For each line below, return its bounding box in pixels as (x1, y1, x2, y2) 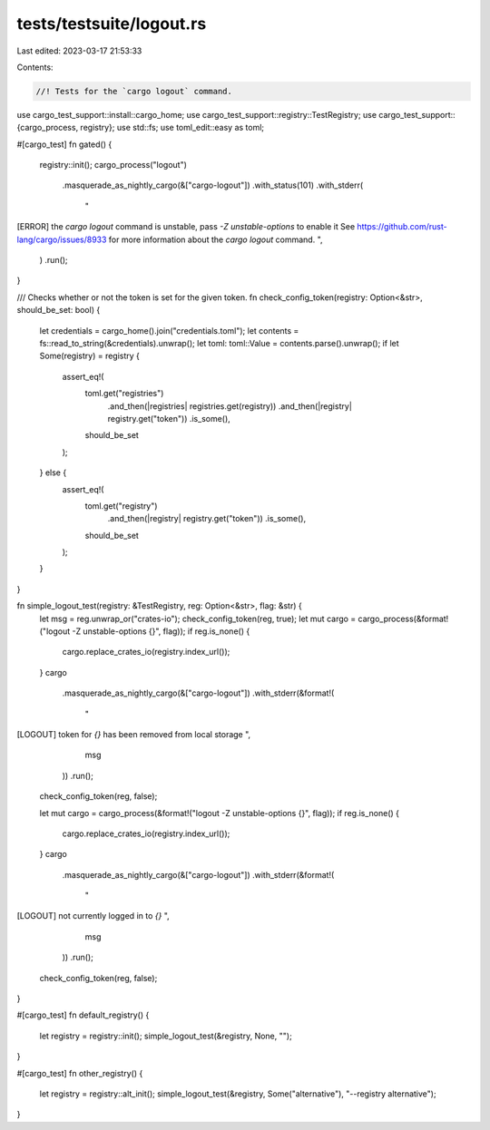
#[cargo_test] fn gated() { (16, 139, 113, 150)
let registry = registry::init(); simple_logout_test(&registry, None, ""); (39, 1030, 292, 1041)
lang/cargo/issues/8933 (16, 234, 107, 245)
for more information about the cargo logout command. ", (108, 234, 323, 245)
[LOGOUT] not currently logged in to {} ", (16, 911, 170, 921)
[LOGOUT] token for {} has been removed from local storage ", (16, 728, 251, 739)
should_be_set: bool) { (16, 305, 101, 316)
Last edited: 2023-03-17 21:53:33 (16, 45, 142, 56)
